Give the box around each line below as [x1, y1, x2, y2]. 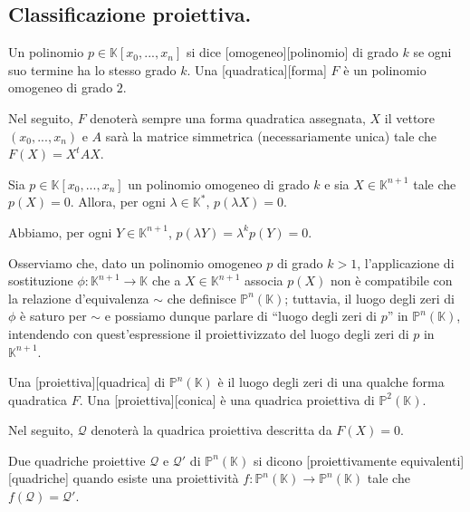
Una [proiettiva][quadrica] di [8, 372, 166, 391]
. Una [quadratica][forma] [187, 60, 327, 79]
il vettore [384, 108, 436, 127]
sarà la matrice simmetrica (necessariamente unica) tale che [105, 126, 436, 145]
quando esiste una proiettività [72, 469, 239, 488]
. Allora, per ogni [70, 192, 166, 211]
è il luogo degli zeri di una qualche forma [217, 372, 445, 391]
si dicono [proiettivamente [253, 450, 397, 469]
